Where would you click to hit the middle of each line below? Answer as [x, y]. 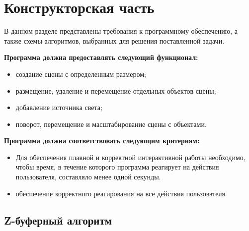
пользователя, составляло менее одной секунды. [88, 177]
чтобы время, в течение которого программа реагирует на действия [117, 167]
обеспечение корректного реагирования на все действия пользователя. [121, 193]
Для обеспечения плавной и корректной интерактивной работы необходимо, [130, 157]
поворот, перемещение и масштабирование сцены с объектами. [111, 124]
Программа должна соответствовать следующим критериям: [102, 141]
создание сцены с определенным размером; [81, 74]
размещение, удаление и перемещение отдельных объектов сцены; [116, 90]
